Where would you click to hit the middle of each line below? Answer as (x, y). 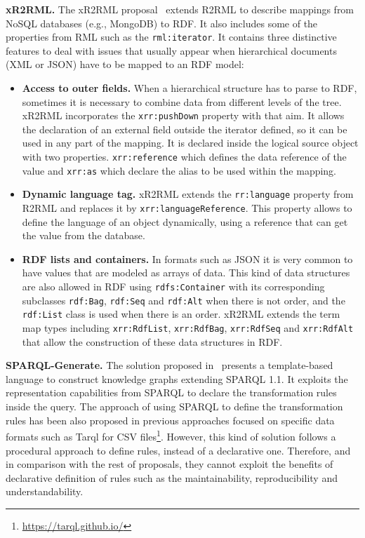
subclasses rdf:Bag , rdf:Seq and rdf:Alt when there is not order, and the (184, 300)
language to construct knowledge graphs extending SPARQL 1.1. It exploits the (177, 378)
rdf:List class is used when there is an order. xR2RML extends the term (181, 314)
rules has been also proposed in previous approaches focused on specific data (170, 420)
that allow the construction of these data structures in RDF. (152, 341)
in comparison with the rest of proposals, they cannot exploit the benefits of (170, 464)
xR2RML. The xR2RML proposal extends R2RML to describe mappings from (180, 9)
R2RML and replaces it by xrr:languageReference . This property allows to (187, 208)
